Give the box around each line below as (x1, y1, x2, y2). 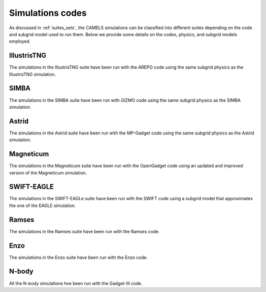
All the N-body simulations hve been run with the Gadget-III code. (9, 280, 143, 286)
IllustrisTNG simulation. (9, 71, 56, 77)
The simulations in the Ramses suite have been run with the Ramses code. (9, 228, 160, 234)
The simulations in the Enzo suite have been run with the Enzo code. (9, 254, 148, 260)
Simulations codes (9, 7, 87, 18)
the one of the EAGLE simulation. (9, 203, 76, 209)
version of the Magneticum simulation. (9, 169, 87, 175)
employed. (9, 39, 31, 44)
